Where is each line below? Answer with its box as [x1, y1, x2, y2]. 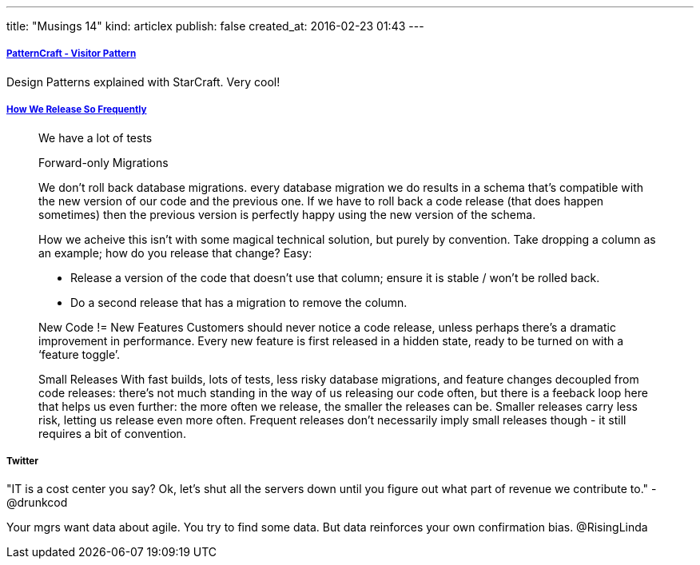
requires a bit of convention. [38, 426, 186, 440]
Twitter [6, 455, 38, 467]
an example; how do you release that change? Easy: [38, 245, 312, 260]
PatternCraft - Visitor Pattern [6, 48, 137, 60]
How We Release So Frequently [6, 104, 147, 116]
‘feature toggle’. [38, 347, 121, 361]
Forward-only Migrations [38, 155, 169, 169]
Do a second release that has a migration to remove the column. [70, 295, 408, 309]
